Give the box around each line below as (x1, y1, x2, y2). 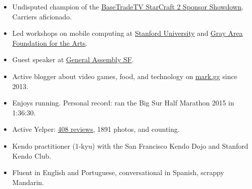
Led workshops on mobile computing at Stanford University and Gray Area (12, 28, 243, 38)
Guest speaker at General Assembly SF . (12, 54, 134, 65)
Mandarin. (12, 177, 44, 187)
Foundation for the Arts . (12, 37, 88, 48)
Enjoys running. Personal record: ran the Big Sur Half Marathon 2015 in (12, 97, 234, 108)
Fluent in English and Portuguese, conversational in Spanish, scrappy (12, 167, 224, 178)
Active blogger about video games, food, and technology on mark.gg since (12, 71, 238, 81)
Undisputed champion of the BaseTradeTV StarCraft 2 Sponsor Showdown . (12, 1, 244, 11)
